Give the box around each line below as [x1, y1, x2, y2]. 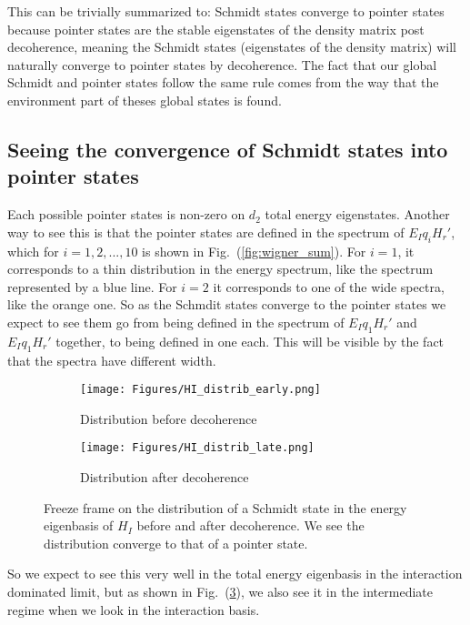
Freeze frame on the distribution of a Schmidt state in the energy [44, 498, 407, 517]
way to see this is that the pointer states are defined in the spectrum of [7, 222, 405, 241]
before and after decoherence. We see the [136, 516, 365, 535]
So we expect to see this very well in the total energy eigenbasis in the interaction [7, 564, 463, 583]
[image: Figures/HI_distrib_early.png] [80, 383, 321, 397]
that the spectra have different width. [7, 350, 216, 369]
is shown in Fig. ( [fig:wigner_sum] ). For [142, 241, 366, 260]
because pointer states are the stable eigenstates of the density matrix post [7, 19, 425, 38]
